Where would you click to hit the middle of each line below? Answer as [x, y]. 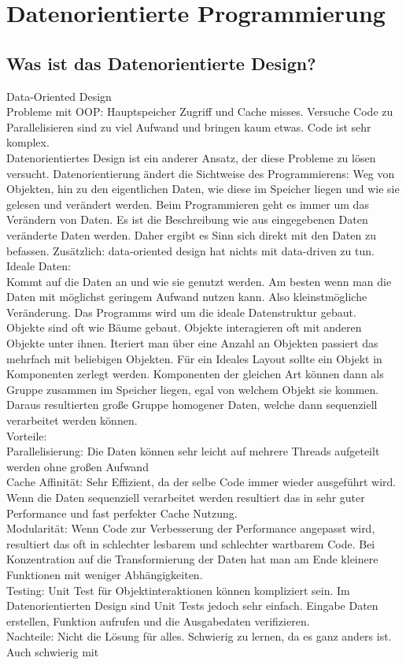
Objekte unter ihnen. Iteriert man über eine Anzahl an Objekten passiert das [192, 343]
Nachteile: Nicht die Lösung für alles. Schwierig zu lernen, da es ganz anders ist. [199, 636]
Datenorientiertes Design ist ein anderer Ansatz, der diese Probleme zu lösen [191, 157]
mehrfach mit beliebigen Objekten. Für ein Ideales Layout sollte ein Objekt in [194, 358]
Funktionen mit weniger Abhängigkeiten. [105, 574]
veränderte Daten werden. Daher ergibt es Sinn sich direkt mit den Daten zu [191, 234]
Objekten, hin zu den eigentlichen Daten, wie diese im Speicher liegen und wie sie [203, 189]
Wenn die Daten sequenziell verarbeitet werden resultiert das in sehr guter [186, 498]
